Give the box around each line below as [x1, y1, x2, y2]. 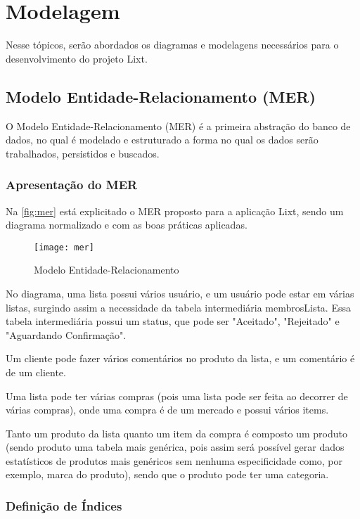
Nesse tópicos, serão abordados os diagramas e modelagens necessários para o [6, 37, 339, 52]
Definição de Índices [6, 497, 122, 514]
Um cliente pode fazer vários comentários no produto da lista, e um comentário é [6, 351, 355, 366]
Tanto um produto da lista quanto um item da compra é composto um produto [6, 425, 348, 440]
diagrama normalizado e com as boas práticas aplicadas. [6, 217, 247, 232]
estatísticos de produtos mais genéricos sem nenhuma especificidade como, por [6, 453, 343, 468]
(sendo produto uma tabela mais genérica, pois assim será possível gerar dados [6, 440, 345, 454]
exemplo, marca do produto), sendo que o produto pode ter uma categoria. [6, 467, 329, 482]
